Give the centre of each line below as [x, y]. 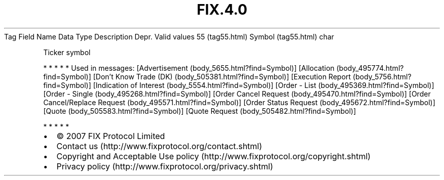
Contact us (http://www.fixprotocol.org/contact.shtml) [159, 146]
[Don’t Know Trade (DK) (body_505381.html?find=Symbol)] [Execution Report [222, 76]
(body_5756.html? [382, 76]
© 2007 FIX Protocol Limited [111, 136]
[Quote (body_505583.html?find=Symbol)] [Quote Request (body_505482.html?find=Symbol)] [200, 111]
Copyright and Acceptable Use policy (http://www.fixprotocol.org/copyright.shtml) [214, 156]
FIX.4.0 [222, 10]
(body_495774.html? [370, 68]
